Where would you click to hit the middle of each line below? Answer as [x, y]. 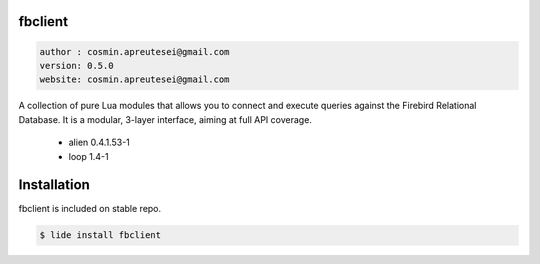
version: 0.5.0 [76, 65]
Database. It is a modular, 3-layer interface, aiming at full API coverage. [165, 119]
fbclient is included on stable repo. [90, 209]
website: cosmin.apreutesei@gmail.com [134, 79]
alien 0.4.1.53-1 [99, 142]
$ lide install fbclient [100, 235]
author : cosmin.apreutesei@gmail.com [134, 51]
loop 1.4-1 [88, 156]
